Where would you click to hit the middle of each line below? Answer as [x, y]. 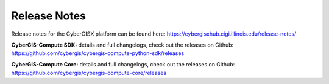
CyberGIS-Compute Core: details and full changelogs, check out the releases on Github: [123, 64]
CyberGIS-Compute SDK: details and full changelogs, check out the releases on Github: [122, 45]
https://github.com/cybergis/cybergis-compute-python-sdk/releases [98, 53]
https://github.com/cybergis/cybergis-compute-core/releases [89, 73]
